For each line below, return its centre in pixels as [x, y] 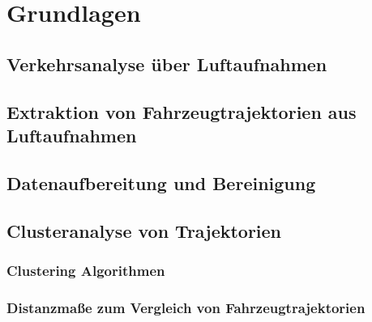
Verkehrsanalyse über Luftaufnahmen [167, 64]
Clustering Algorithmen [86, 270]
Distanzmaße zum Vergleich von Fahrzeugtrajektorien [186, 307]
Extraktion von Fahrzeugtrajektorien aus [182, 111]
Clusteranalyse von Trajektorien [144, 230]
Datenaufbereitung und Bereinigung [161, 182]
